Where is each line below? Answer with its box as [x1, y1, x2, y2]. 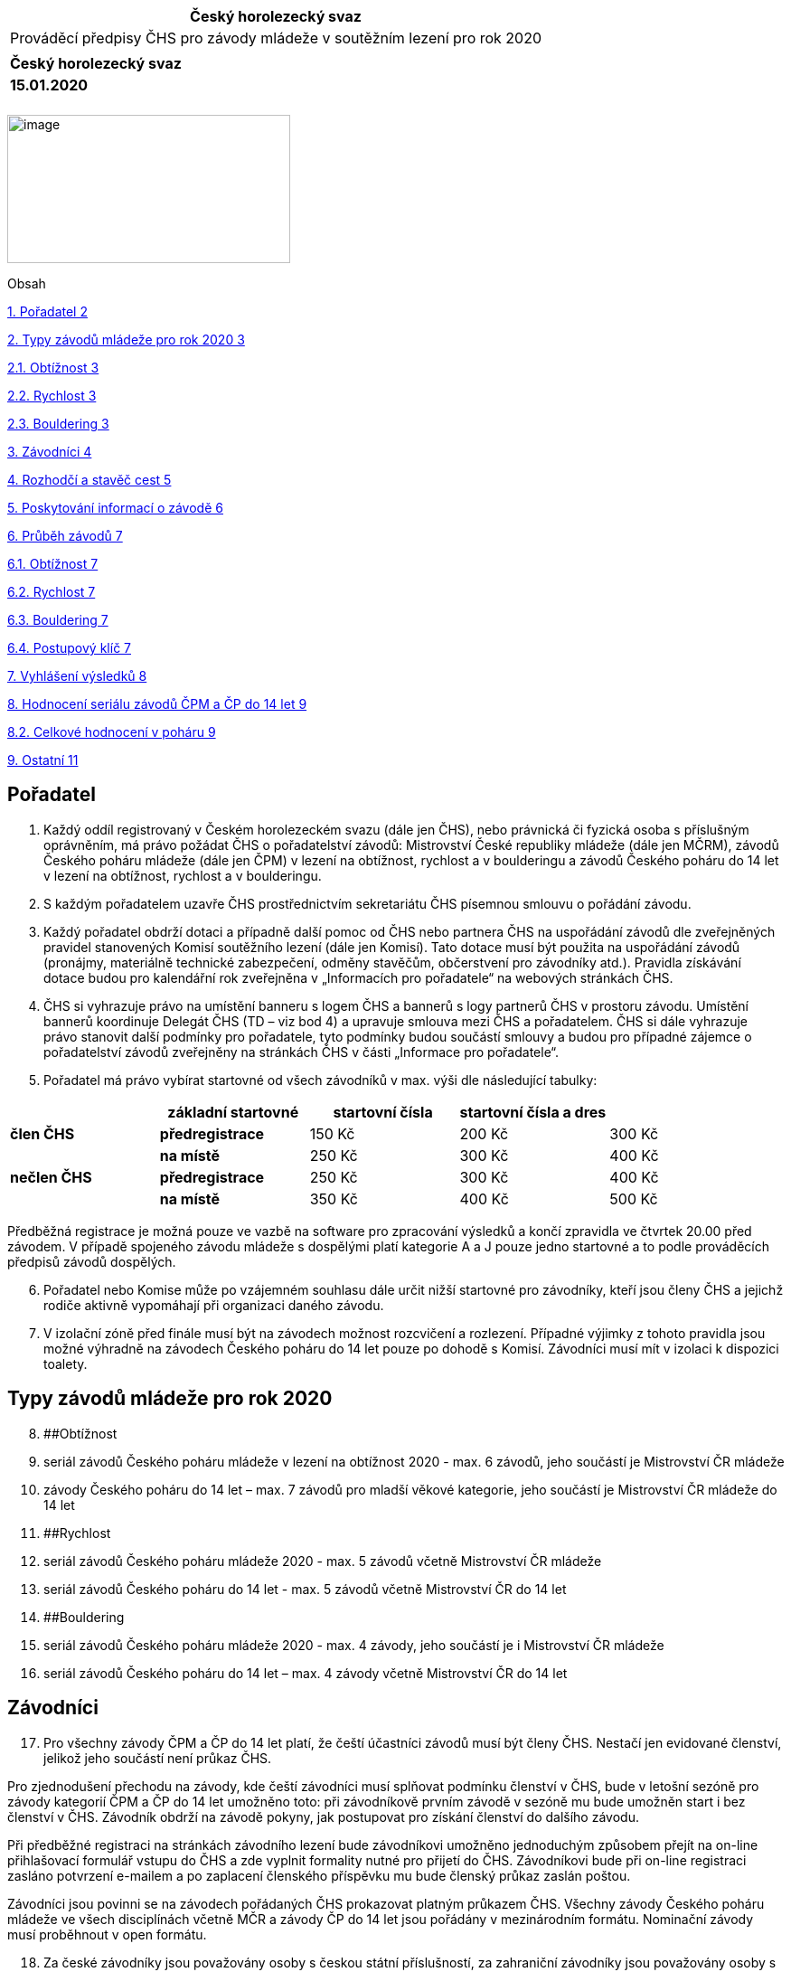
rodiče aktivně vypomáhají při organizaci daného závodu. [43, 1297, 384, 1313]
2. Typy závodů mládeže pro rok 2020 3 [7, 332, 245, 347]
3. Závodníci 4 [7, 444, 92, 459]
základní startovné [167, 1102, 299, 1121]
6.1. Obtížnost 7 [7, 556, 99, 571]
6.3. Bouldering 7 [7, 612, 108, 627]
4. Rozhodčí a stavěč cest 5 [7, 472, 172, 487]
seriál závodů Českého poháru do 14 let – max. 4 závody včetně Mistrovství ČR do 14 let [43, 1665, 568, 1681]
